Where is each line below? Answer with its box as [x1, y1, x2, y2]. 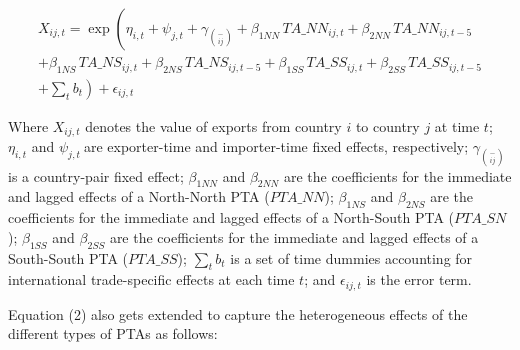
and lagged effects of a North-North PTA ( [8, 186, 270, 207]
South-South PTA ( [8, 247, 129, 268]
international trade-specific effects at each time [8, 269, 295, 290]
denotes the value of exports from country [85, 115, 342, 136]
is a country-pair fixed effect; [8, 165, 184, 186]
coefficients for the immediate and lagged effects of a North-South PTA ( [8, 207, 455, 228]
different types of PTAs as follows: [8, 323, 218, 344]
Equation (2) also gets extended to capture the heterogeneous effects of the [8, 303, 468, 324]
